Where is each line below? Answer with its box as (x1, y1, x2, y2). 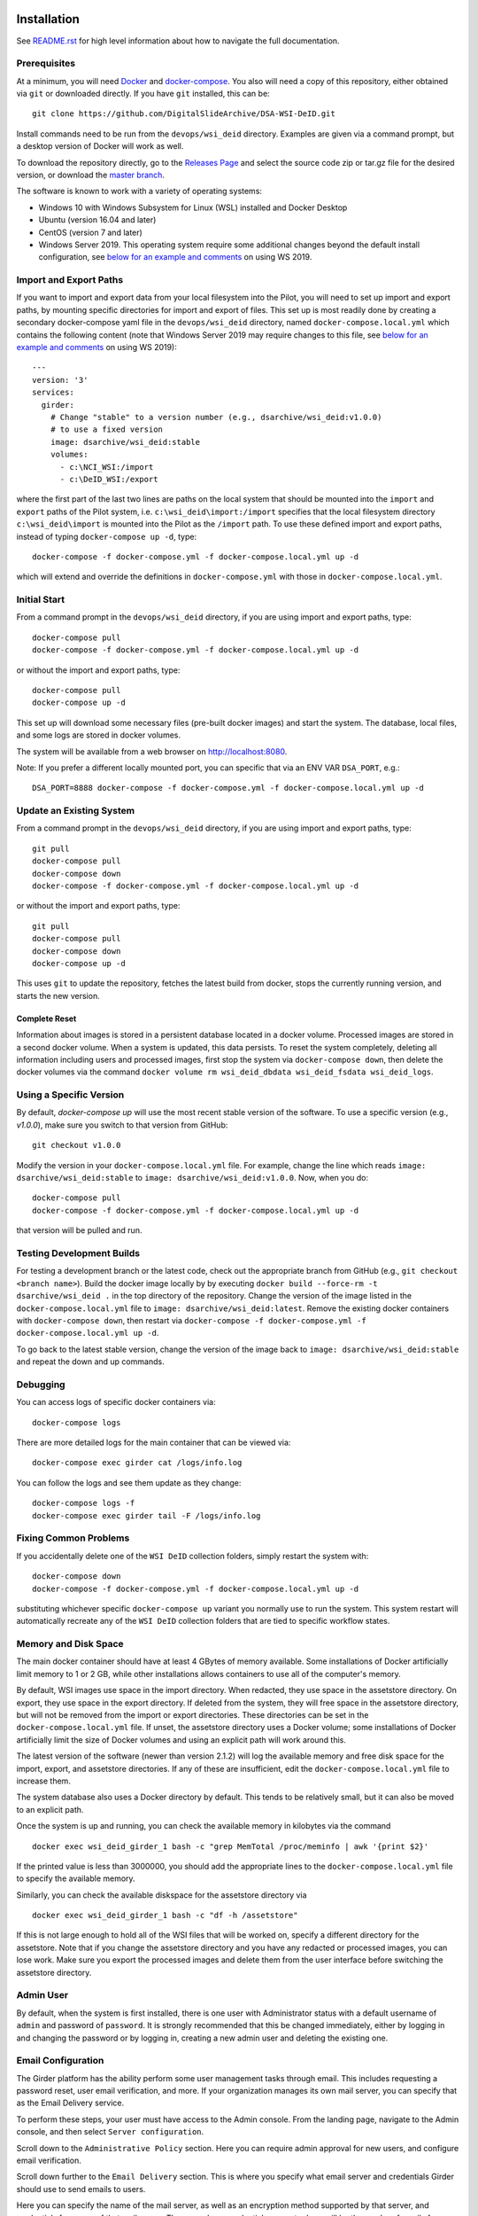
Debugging (16, 1378, 66, 1391)
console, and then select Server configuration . (16, 2126, 204, 2137)
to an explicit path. (16, 1804, 84, 1814)
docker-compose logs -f (32, 1498, 135, 1509)
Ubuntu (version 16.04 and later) (38, 215, 157, 225)
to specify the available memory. (16, 1873, 136, 1884)
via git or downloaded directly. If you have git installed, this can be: (16, 89, 270, 99)
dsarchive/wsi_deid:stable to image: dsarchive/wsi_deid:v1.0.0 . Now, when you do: (16, 1173, 369, 1183)
